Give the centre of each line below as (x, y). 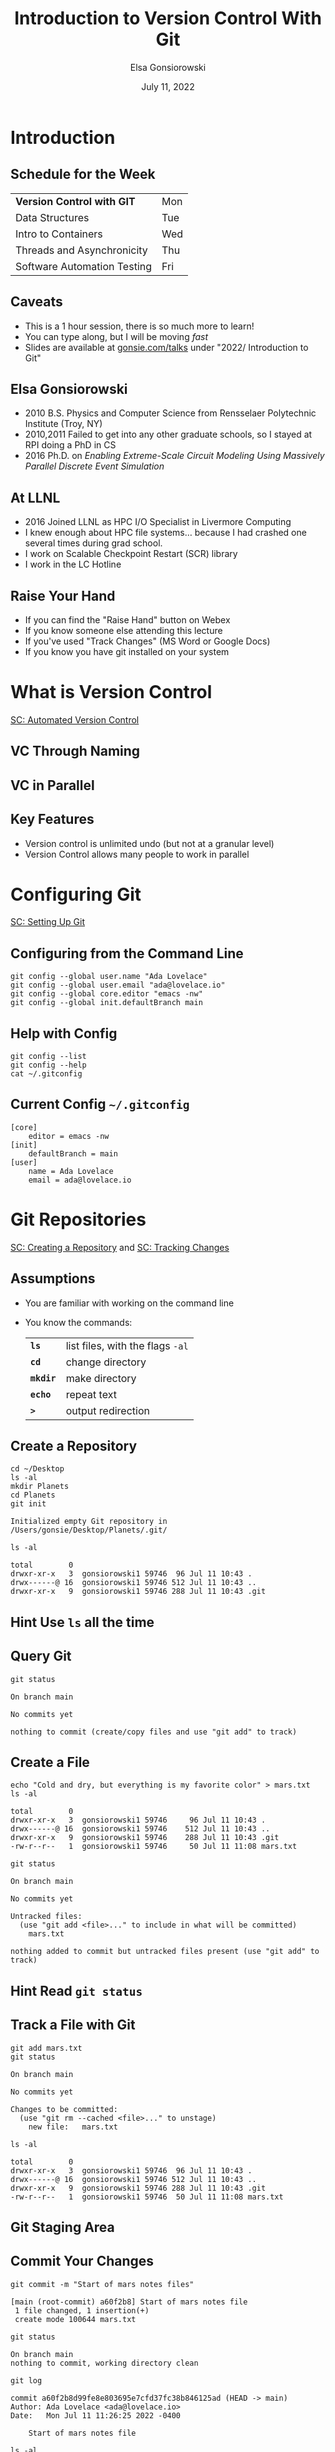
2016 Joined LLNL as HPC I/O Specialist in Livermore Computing (158, 522)
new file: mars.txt (73, 2127)
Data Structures (52, 217)
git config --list (48, 1057)
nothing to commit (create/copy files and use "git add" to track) (154, 1732)
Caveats (36, 302)
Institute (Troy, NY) (63, 424)
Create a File (50, 1762)
